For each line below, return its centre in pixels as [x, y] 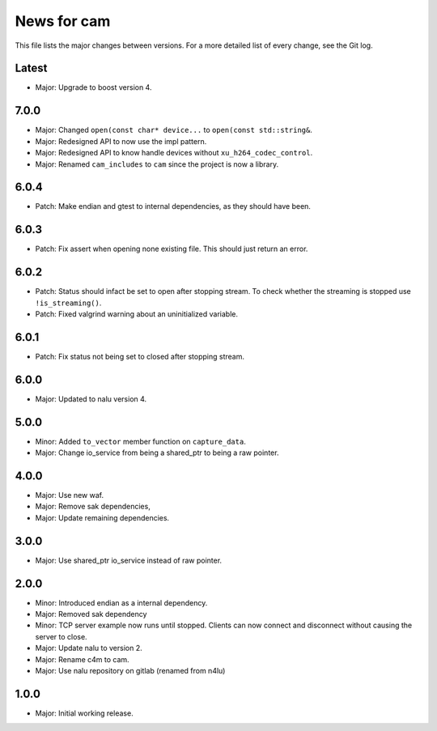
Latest [31, 68]
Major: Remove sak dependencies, [93, 507]
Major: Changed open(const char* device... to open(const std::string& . [174, 130]
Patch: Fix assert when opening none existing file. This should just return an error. [172, 249]
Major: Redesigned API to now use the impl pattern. [121, 141]
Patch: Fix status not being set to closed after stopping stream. [140, 356]
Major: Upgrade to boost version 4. [93, 87]
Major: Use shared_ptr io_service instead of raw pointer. [129, 560]
